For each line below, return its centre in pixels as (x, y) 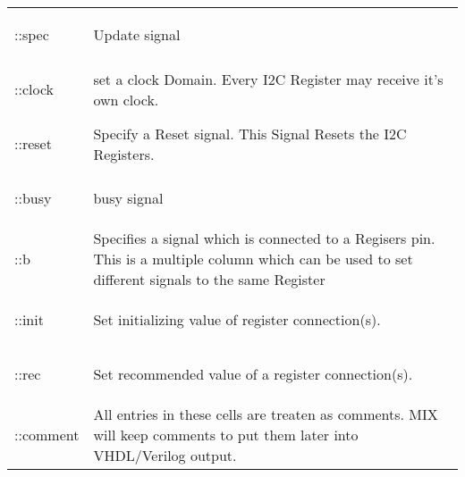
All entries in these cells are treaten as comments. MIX (266, 414)
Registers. (124, 154)
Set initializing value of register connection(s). (237, 319)
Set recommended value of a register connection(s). (253, 374)
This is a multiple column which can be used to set (253, 259)
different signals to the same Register (209, 279)
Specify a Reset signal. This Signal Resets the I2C (250, 133)
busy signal (128, 198)
